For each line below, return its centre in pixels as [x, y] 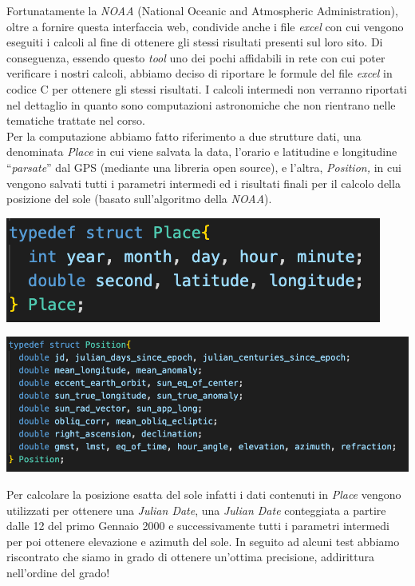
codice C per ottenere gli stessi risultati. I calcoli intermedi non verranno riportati [207, 88]
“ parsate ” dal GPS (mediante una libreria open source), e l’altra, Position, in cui [204, 167]
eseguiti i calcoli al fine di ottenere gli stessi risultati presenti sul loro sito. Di [195, 42]
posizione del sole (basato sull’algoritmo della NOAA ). [139, 199]
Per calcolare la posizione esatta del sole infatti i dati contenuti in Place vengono [204, 494]
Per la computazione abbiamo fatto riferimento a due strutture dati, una [184, 136]
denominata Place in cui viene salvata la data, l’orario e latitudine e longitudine [202, 151]
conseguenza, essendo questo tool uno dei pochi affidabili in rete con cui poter [196, 57]
